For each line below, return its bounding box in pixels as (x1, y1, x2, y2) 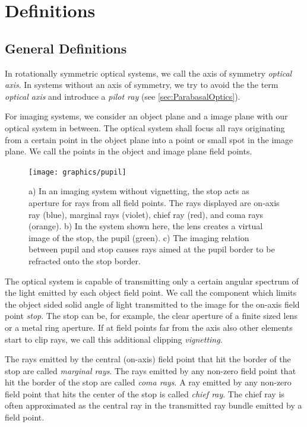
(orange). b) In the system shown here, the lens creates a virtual (29, 220, 263, 232)
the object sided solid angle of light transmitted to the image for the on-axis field (5, 298, 300, 310)
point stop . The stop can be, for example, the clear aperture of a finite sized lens (5, 309, 297, 322)
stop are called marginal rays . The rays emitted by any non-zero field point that (5, 364, 296, 377)
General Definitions (5, 39, 127, 57)
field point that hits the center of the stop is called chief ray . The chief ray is (5, 387, 284, 400)
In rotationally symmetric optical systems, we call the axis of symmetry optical (5, 67, 292, 79)
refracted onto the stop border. (29, 254, 141, 267)
